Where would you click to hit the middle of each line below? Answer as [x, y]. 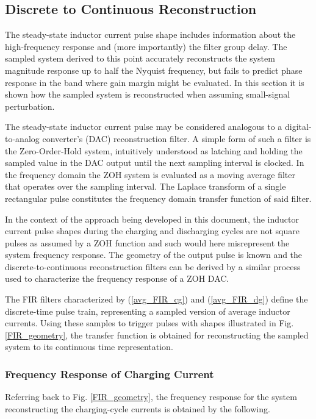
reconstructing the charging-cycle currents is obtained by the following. [138, 408]
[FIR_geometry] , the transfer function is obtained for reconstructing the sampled [157, 335]
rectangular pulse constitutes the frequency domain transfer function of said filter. [158, 198]
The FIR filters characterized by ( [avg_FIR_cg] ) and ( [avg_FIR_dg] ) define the [156, 299]
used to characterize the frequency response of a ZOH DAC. [117, 278]
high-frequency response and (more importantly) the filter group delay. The [146, 46]
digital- [298, 127]
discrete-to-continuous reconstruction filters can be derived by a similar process [153, 266]
